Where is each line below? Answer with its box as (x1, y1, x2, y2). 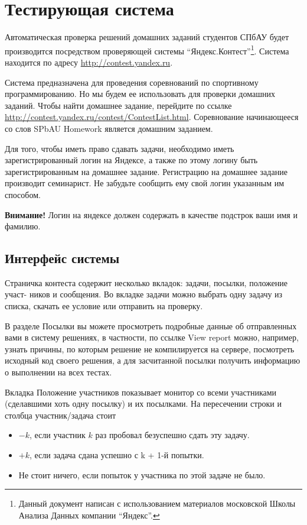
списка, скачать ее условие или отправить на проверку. (5, 300, 203, 312)
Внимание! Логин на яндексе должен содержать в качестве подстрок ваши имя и (5, 208, 298, 221)
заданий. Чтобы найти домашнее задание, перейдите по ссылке (5, 99, 232, 111)
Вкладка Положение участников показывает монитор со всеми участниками (5, 385, 277, 398)
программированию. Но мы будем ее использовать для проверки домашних (5, 87, 275, 100)
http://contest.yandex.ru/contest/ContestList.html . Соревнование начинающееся (5, 111, 299, 123)
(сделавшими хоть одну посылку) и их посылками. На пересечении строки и (5, 397, 282, 410)
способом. (5, 188, 41, 200)
